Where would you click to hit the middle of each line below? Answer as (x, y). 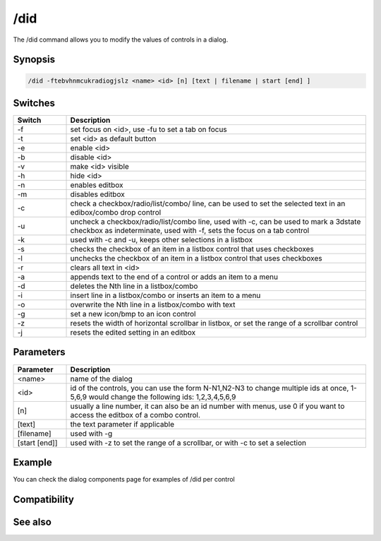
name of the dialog (102, 379)
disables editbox (97, 194)
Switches (34, 103)
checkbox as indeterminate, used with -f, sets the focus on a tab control (190, 231)
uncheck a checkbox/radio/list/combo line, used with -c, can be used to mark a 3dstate (216, 222)
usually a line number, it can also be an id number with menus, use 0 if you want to (207, 406)
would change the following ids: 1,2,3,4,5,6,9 (162, 397)
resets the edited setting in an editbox (133, 333)
